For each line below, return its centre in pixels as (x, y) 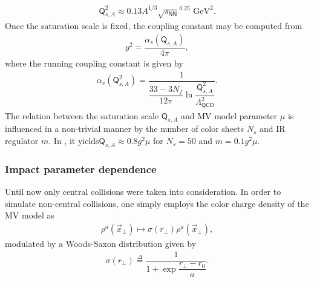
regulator (22, 140)
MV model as (30, 215)
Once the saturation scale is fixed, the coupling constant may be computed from (154, 26)
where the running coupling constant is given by (94, 63)
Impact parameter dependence (81, 169)
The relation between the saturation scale (82, 115)
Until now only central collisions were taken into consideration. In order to (143, 192)
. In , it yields (74, 140)
